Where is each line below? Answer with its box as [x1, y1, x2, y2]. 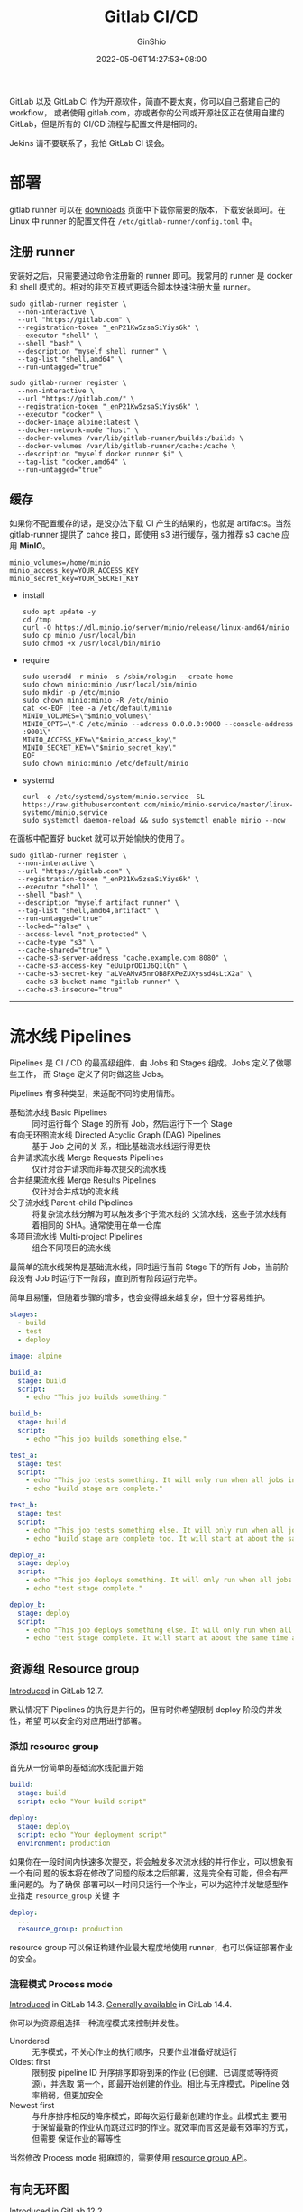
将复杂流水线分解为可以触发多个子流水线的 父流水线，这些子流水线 [32, 1209, 280, 1220]
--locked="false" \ [17, 922, 91, 931]
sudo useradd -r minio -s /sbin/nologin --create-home [22, 672, 234, 681]
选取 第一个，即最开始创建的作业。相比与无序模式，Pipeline [58, 2078, 280, 2089]
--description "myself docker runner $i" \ [17, 449, 183, 458]
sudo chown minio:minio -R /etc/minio [22, 696, 169, 705]
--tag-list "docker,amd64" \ [17, 457, 127, 466]
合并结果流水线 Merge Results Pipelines [9, 1175, 157, 1185]
